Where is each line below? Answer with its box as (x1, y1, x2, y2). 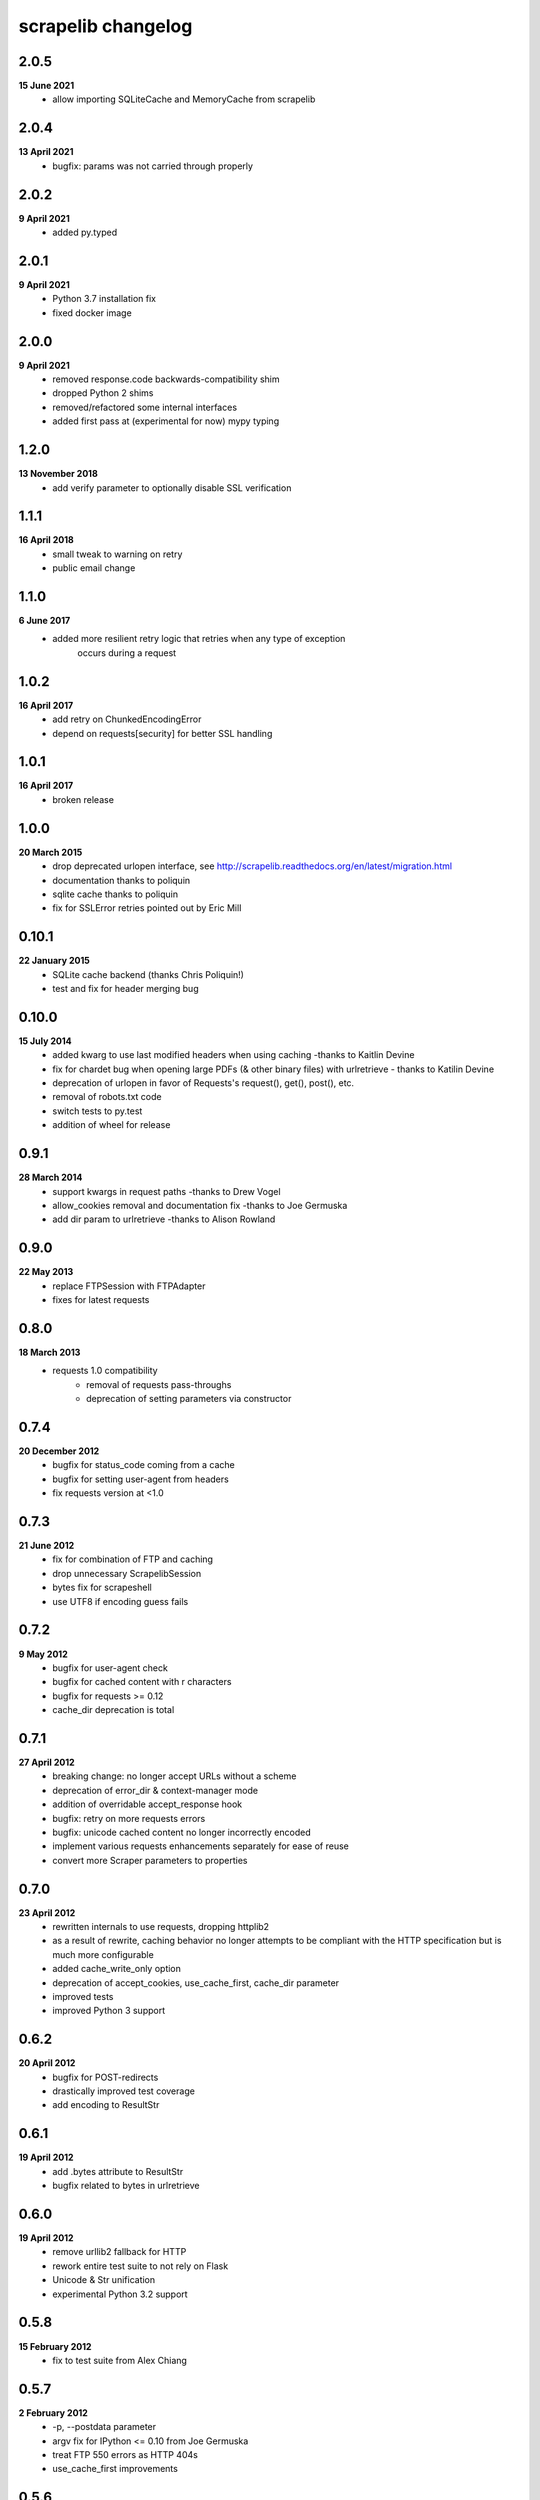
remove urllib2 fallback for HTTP (52, 2246, 187, 2258)
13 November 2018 (18, 468, 99, 480)
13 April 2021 (18, 146, 74, 158)
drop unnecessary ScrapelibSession (52, 1567, 202, 1579)
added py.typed (52, 226, 118, 239)
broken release (52, 793, 115, 805)
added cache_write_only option (52, 1963, 182, 1975)
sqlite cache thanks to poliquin (52, 888, 179, 900)
